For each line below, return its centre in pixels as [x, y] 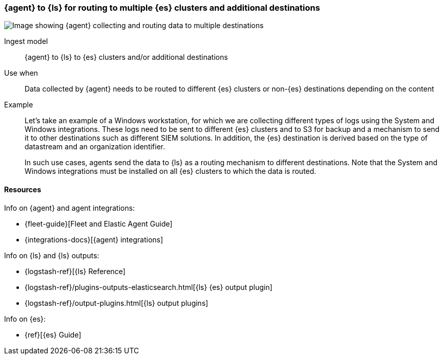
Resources [23, 189]
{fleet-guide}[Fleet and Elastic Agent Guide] [99, 223]
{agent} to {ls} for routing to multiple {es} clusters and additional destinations [162, 8]
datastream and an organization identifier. [95, 147]
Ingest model [26, 41]
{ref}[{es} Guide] [53, 334]
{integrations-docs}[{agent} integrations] [94, 239]
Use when [21, 73]
